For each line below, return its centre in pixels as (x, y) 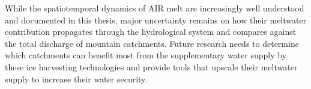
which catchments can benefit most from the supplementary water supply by (146, 55)
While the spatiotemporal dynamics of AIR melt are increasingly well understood (155, 8)
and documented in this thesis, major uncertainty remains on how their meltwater (156, 20)
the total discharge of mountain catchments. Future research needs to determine (152, 43)
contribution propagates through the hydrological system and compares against (151, 32)
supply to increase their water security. (76, 78)
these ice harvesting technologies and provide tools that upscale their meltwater (151, 66)
